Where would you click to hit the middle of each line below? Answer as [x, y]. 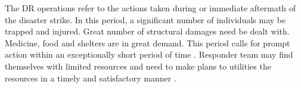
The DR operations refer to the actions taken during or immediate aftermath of [150, 8]
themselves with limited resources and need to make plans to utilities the [138, 66]
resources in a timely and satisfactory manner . [91, 78]
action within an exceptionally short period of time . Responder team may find [149, 54]
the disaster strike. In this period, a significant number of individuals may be [145, 19]
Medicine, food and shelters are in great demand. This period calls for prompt [148, 43]
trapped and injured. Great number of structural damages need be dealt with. [147, 31]
